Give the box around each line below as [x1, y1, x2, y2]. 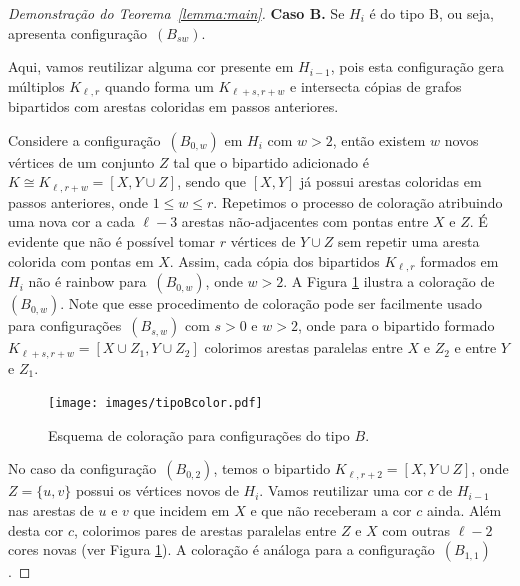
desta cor [8, 519, 64, 540]
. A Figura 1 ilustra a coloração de [283, 271, 495, 292]
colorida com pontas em [8, 250, 154, 271]
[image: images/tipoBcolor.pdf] [48, 396, 263, 411]
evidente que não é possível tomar [8, 231, 216, 252]
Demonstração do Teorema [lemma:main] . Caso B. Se [8, 3, 345, 23]
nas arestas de [8, 500, 94, 520]
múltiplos [8, 75, 65, 96]
